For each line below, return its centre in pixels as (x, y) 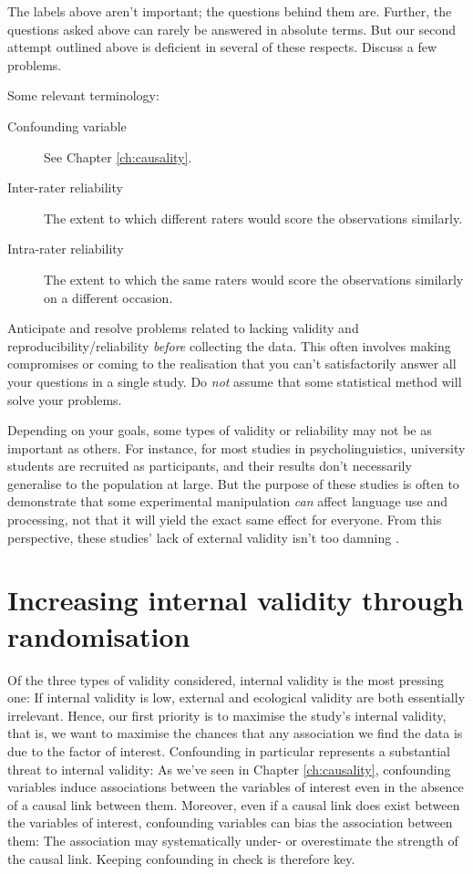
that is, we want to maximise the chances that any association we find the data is (235, 733)
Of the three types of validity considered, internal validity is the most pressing (226, 679)
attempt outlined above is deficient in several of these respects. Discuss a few (222, 47)
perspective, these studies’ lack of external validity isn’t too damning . (203, 537)
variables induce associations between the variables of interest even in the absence (236, 787)
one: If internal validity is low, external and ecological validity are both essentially (236, 697)
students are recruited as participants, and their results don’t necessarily (210, 466)
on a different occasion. (108, 297)
